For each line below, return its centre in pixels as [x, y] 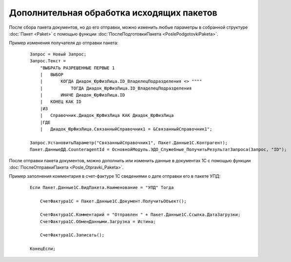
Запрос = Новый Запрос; [58, 54]
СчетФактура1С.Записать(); [72, 235]
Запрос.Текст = [48, 61]
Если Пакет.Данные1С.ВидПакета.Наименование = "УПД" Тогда [102, 187]
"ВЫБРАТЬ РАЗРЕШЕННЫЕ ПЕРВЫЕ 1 [77, 68]
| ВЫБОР [51, 75]
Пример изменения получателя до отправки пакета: [64, 43]
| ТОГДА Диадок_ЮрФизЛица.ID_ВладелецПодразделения [116, 88]
